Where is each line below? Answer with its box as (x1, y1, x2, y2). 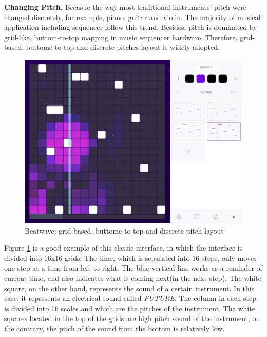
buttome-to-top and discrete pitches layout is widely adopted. (26, 42, 220, 52)
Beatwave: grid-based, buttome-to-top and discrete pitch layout (25, 225, 224, 236)
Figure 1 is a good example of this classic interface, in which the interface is (4, 242, 243, 253)
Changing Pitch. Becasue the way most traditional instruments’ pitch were (4, 2, 247, 12)
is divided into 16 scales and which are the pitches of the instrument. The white (4, 303, 255, 313)
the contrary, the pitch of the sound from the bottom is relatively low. (4, 323, 225, 333)
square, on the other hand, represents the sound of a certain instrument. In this (4, 282, 255, 293)
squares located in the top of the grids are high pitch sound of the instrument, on (4, 313, 260, 324)
